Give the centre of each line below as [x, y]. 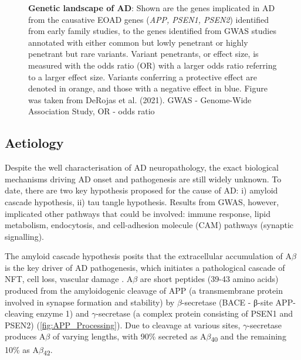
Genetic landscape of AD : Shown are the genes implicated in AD [152, 8]
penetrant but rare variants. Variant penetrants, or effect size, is [143, 54]
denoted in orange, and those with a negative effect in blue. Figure [148, 88]
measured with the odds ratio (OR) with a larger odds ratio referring [153, 65]
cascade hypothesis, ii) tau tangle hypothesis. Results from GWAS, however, [142, 201]
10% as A [22, 349]
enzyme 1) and [62, 313]
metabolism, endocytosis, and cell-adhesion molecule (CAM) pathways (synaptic [149, 225]
